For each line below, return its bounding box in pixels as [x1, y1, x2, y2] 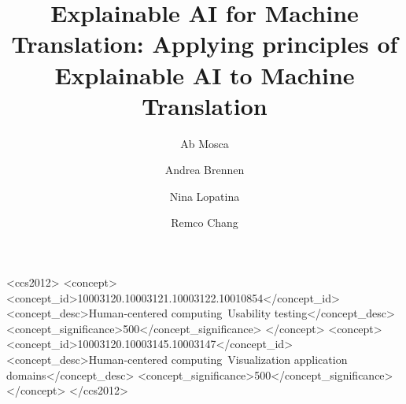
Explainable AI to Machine [54, 58, 355, 91]
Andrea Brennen [164, 161, 245, 178]
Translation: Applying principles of [11, 28, 398, 60]
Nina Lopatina [169, 187, 240, 204]
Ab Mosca [180, 135, 229, 151]
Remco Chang [171, 214, 238, 231]
